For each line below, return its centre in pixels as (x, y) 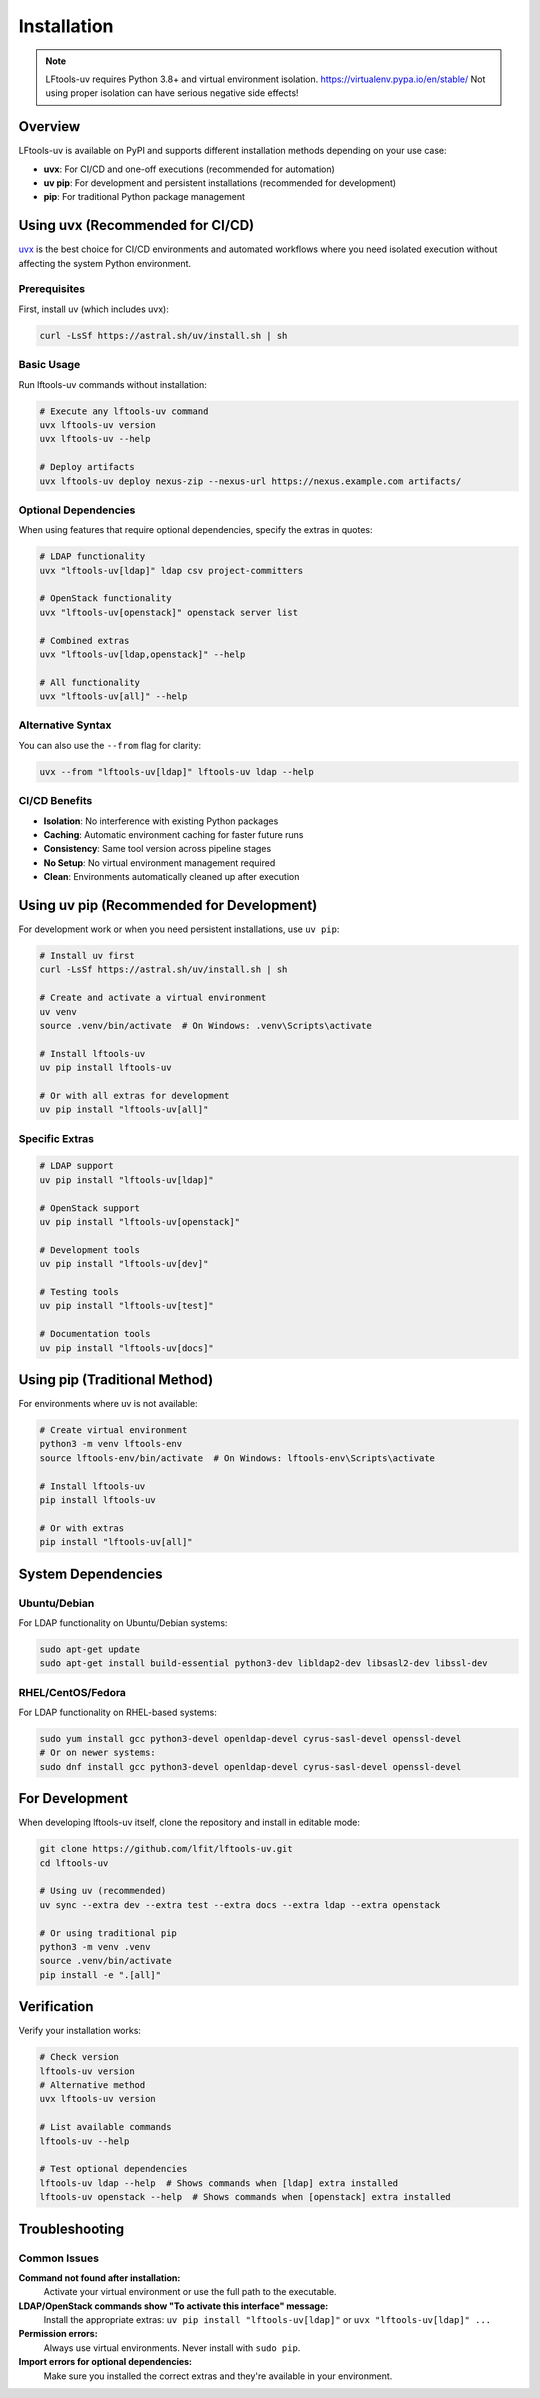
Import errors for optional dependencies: (105, 2362)
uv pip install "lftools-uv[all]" (124, 1109)
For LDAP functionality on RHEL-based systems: (117, 1712)
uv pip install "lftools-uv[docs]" (126, 1348)
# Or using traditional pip (108, 1933)
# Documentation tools (95, 1334)
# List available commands (105, 2127)
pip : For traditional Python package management (144, 197)
